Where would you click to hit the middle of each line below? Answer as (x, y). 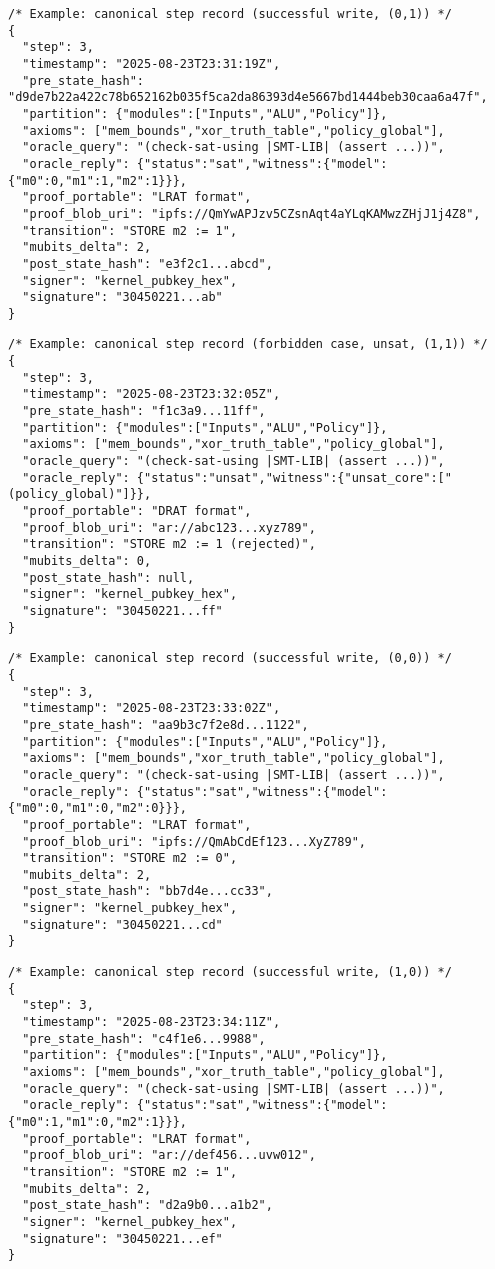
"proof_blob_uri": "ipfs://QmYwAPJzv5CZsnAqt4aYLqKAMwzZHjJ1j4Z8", (251, 213)
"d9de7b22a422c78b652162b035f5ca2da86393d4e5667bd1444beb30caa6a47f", (248, 97)
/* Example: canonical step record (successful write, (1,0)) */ (230, 972)
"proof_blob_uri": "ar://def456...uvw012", (169, 1155)
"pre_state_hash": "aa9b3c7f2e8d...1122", (165, 724)
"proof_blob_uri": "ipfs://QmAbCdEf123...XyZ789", (194, 841)
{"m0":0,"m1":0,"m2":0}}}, (97, 808)
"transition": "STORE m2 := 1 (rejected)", (169, 544)
